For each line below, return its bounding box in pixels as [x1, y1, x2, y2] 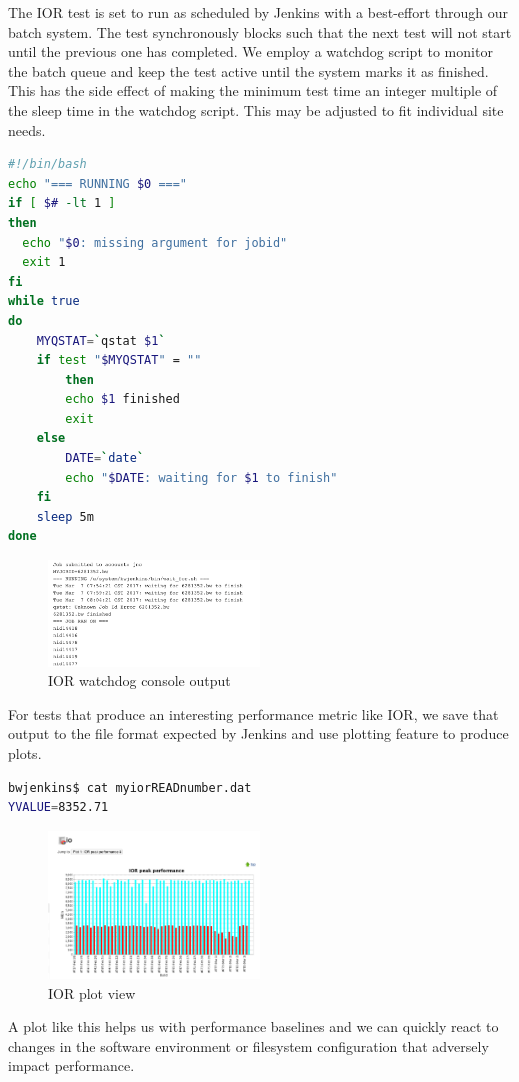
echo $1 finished [65, 392, 180, 407]
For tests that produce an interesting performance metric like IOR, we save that [8, 703, 499, 724]
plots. [8, 743, 42, 764]
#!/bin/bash [8, 157, 87, 172]
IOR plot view [48, 982, 136, 1003]
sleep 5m [36, 509, 94, 524]
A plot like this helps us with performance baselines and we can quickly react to [8, 1016, 499, 1037]
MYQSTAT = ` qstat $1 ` [36, 333, 166, 348]
